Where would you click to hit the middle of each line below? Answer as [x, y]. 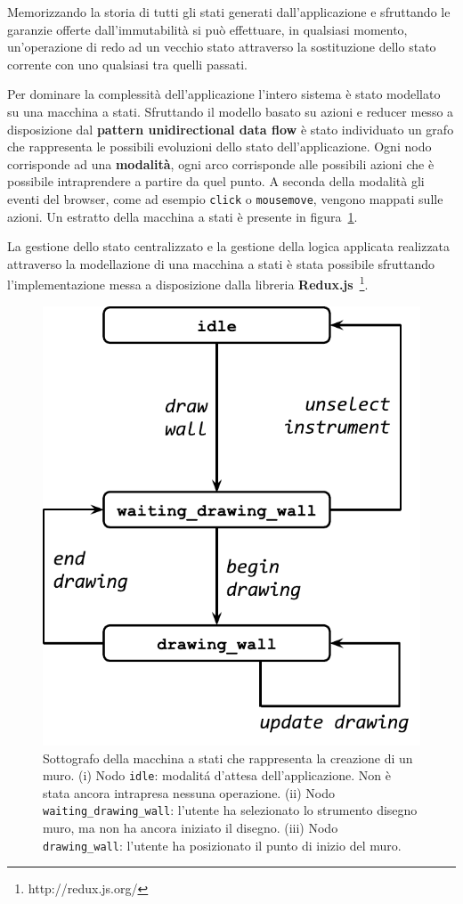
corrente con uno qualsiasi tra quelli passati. [127, 64]
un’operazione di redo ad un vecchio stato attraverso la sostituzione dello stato [222, 47]
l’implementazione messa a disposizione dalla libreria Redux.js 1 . [188, 283]
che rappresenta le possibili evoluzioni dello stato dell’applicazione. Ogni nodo [219, 147]
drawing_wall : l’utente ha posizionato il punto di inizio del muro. [222, 845]
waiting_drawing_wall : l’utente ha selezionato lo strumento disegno [230, 810]
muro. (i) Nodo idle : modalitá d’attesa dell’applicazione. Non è [217, 775]
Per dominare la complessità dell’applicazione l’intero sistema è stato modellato [224, 94]
